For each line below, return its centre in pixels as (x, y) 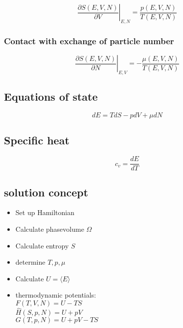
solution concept (46, 192)
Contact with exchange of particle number (89, 41)
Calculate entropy (42, 245)
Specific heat (37, 140)
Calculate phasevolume (50, 229)
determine (30, 262)
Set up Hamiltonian (45, 212)
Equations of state (51, 96)
